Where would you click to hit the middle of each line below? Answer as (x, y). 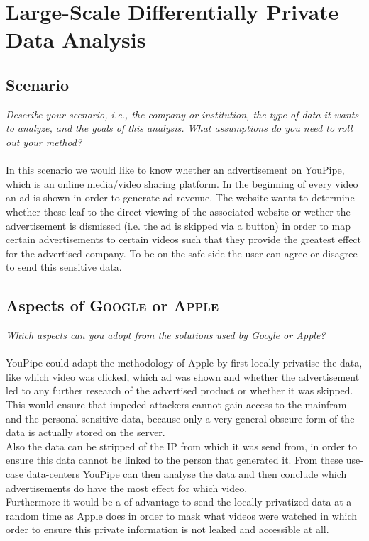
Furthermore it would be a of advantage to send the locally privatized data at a (179, 502)
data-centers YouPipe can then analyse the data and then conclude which (187, 474)
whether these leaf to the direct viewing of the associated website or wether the (178, 211)
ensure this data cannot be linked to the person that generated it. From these (175, 460)
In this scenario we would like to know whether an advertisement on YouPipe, (175, 170)
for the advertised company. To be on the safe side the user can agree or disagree (182, 253)
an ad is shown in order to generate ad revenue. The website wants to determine (180, 197)
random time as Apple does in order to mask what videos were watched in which (182, 515)
